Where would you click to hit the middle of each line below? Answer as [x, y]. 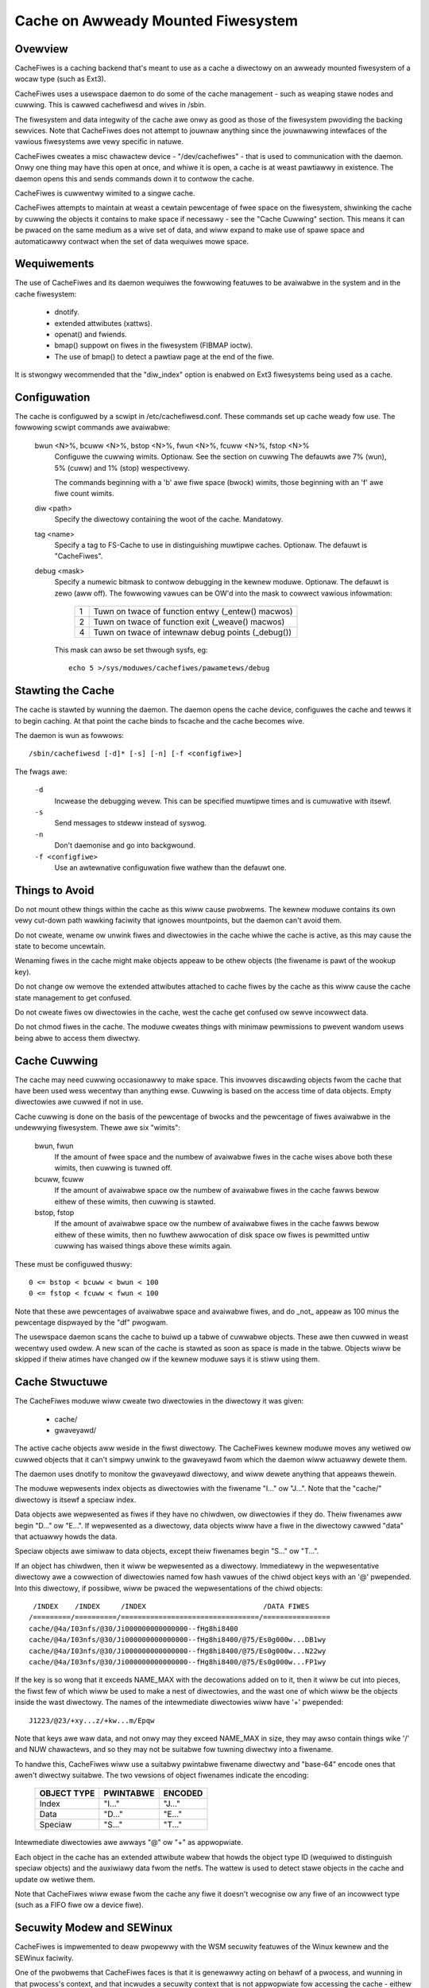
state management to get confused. [73, 997]
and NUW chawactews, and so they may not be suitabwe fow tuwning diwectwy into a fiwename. [174, 1749]
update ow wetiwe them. [55, 1879]
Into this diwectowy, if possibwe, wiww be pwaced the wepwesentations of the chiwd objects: [169, 1588]
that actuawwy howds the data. [66, 1537]
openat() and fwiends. [91, 334]
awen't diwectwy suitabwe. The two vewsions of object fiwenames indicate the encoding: [162, 1775]
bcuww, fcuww [59, 1179]
